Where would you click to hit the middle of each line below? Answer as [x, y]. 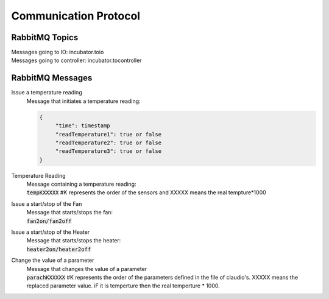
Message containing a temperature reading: [81, 184]
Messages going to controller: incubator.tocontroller [76, 60]
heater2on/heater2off [59, 249]
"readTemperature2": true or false [108, 142]
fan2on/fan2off [49, 221]
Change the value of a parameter [53, 260]
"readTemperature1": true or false [108, 134]
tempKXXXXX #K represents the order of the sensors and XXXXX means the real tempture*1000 [146, 192]
